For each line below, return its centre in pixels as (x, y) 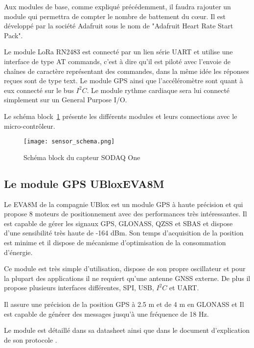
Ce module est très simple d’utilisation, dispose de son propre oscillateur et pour (125, 268)
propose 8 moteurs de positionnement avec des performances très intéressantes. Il (126, 214)
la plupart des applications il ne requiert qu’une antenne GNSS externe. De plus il (127, 278)
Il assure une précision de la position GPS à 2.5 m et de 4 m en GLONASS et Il (124, 304)
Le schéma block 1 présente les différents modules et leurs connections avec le (121, 116)
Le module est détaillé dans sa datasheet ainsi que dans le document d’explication (127, 330)
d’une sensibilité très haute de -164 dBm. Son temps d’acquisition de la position (124, 233)
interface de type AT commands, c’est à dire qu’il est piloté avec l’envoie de (117, 61)
